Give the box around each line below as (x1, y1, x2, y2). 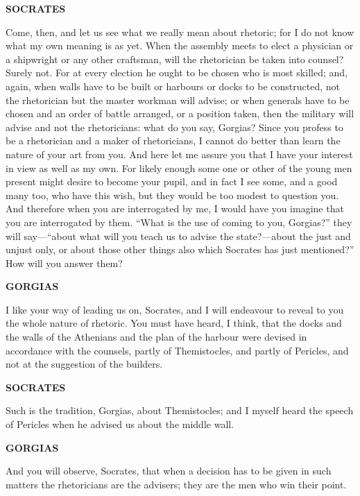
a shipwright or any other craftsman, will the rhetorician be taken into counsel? (6, 51, 344, 66)
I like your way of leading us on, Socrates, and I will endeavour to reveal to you (6, 302, 344, 316)
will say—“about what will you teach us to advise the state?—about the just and (6, 228, 351, 243)
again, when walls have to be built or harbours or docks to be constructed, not (6, 78, 340, 93)
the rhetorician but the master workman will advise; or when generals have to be (6, 92, 350, 107)
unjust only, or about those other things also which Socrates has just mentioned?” (6, 242, 354, 257)
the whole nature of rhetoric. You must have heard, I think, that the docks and (6, 316, 342, 330)
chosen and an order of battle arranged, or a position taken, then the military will (6, 106, 354, 121)
